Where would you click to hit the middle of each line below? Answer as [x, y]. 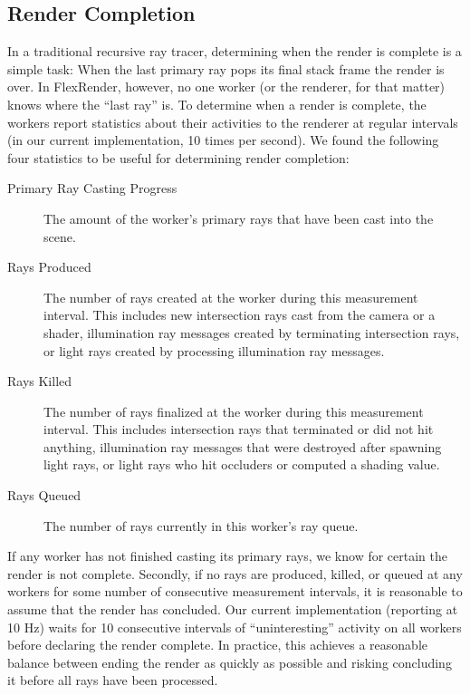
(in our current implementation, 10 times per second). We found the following [223, 140]
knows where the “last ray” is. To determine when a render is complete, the [217, 104]
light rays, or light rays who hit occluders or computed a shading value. [242, 464]
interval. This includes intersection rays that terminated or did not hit [239, 429]
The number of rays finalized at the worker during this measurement [234, 411]
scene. [60, 236]
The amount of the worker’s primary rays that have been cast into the [239, 218]
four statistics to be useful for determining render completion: [178, 157]
